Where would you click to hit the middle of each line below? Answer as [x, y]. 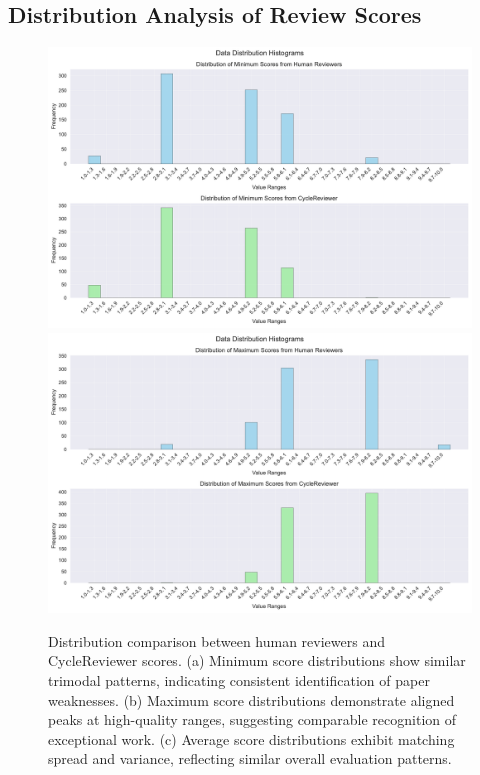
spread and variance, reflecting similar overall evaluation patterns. [250, 758]
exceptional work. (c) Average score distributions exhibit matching [251, 738]
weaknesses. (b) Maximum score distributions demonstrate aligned [251, 699]
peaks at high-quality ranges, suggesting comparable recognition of [252, 719]
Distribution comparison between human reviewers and [216, 640]
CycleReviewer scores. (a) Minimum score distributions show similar [257, 660]
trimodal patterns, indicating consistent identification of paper [239, 680]
